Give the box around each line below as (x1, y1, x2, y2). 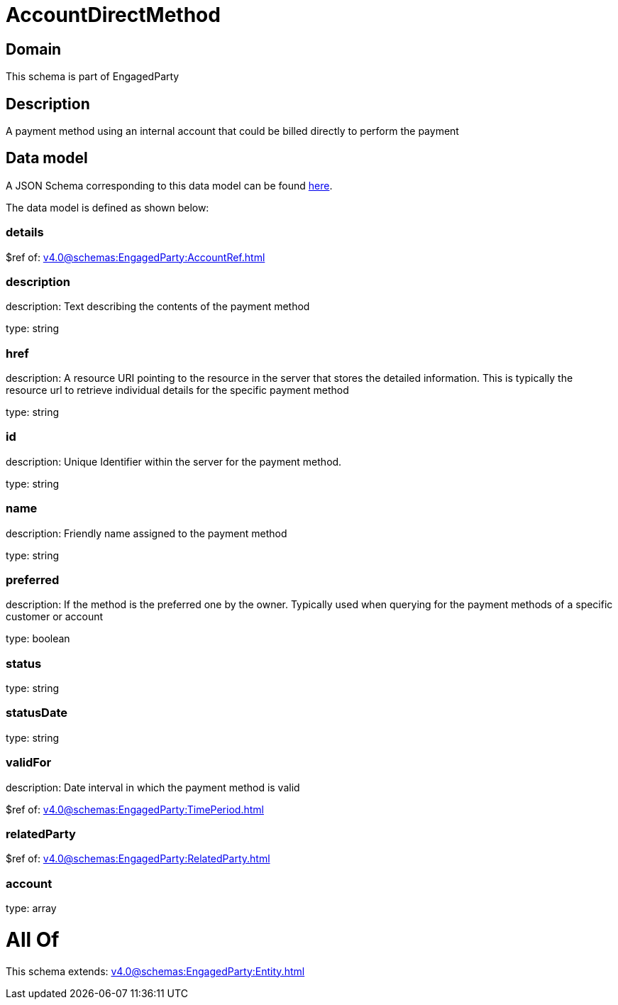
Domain (6, 40, 62, 58)
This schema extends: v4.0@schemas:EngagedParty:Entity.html (6, 965, 305, 977)
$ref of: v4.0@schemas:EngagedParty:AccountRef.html (6, 251, 265, 263)
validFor (6, 755, 52, 770)
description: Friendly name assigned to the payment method (6, 527, 287, 539)
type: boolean (6, 632, 70, 645)
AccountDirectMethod (6, 3, 221, 27)
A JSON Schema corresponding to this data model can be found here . (6, 179, 333, 192)
